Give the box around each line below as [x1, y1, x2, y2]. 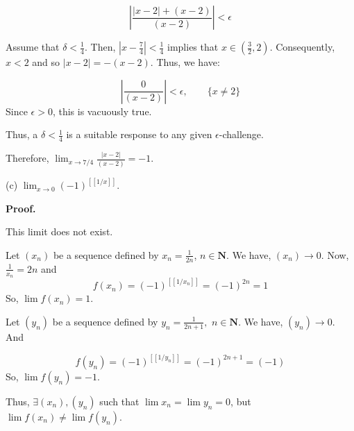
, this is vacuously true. [52, 103, 152, 118]
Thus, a [6, 127, 38, 142]
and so [32, 55, 60, 69]
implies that [167, 40, 219, 53]
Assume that [6, 40, 60, 53]
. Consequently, [269, 40, 335, 53]
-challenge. [219, 127, 264, 142]
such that [99, 394, 140, 408]
